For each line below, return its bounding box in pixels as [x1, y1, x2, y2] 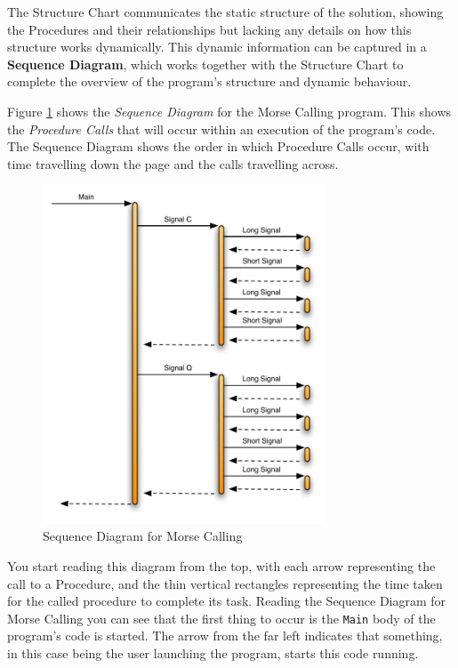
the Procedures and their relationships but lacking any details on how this [7, 20, 412, 38]
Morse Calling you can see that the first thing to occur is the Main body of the [7, 608, 436, 627]
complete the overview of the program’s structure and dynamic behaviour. [7, 72, 412, 91]
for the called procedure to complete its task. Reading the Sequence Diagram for [7, 592, 446, 610]
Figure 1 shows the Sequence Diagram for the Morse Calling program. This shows [7, 101, 452, 120]
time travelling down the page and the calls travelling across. [7, 154, 339, 173]
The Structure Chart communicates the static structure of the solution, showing [7, 3, 444, 20]
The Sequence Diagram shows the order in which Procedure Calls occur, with [7, 137, 430, 156]
